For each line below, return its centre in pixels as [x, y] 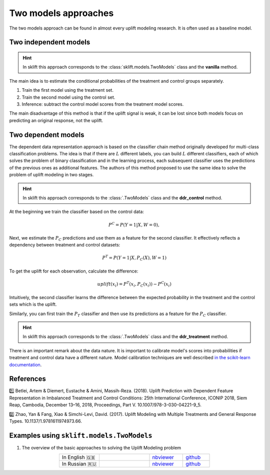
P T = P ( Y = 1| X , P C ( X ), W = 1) [134, 258]
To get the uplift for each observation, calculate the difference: [74, 271]
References [27, 379]
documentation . [25, 365]
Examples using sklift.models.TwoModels [81, 435]
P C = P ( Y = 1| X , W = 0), [134, 224]
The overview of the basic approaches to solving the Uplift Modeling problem [101, 447]
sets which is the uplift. [33, 304]
